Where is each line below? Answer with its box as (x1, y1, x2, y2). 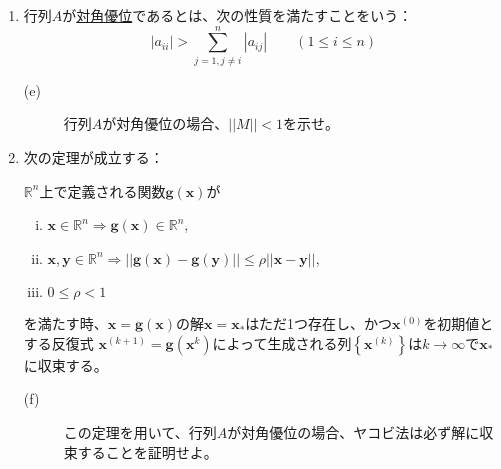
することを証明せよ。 (77, 441, 218, 462)
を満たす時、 (23, 313, 108, 334)
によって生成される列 (212, 332, 352, 353)
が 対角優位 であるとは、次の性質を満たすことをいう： (62, 5, 413, 25)
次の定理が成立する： (23, 146, 164, 167)
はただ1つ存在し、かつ (245, 313, 393, 334)
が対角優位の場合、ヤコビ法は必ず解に (227, 422, 480, 443)
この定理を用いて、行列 (63, 422, 217, 443)
